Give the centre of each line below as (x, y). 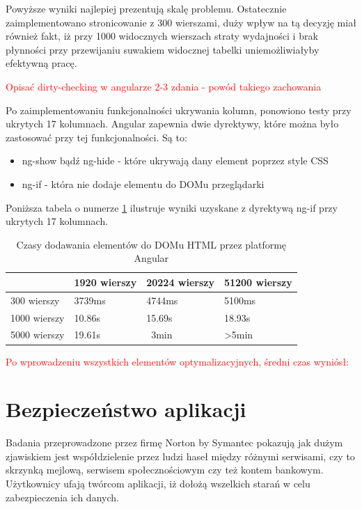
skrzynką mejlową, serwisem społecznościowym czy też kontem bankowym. (165, 470)
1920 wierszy (105, 282)
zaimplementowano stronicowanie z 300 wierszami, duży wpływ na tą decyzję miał (181, 22)
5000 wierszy (38, 335)
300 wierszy (35, 300)
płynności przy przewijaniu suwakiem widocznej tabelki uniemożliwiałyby (163, 49)
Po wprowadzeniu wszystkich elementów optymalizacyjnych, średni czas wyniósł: (177, 361)
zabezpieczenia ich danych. (62, 497)
